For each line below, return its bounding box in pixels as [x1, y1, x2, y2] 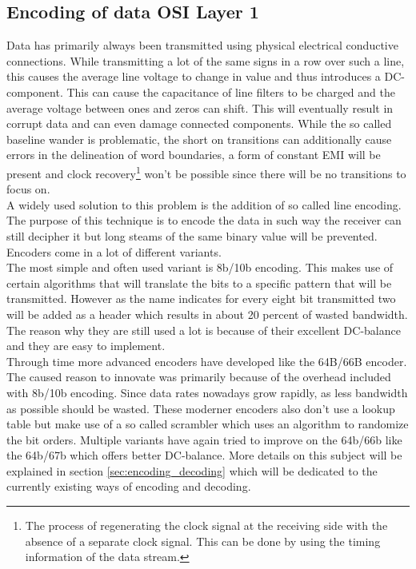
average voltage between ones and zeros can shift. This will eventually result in [6, 99, 394, 116]
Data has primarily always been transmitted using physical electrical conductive [6, 37, 398, 54]
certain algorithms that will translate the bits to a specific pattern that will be [6, 274, 392, 291]
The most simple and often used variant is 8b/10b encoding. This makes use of [6, 259, 394, 276]
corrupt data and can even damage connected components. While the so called [6, 115, 392, 132]
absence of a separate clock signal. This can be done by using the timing [25, 532, 381, 549]
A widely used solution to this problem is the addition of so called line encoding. [6, 196, 402, 213]
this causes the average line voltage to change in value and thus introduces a [6, 68, 381, 85]
